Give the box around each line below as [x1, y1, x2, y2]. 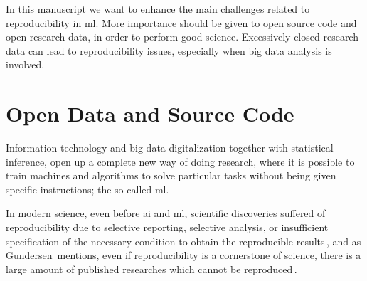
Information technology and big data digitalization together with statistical [6, 140, 334, 155]
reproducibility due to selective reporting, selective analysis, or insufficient [6, 220, 329, 235]
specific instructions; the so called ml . [6, 181, 169, 196]
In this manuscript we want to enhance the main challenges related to [6, 1, 310, 16]
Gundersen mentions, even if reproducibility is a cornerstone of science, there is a [6, 248, 361, 263]
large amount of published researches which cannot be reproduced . [6, 261, 297, 276]
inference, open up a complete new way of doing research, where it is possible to [6, 154, 355, 169]
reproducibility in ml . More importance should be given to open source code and [6, 15, 357, 30]
